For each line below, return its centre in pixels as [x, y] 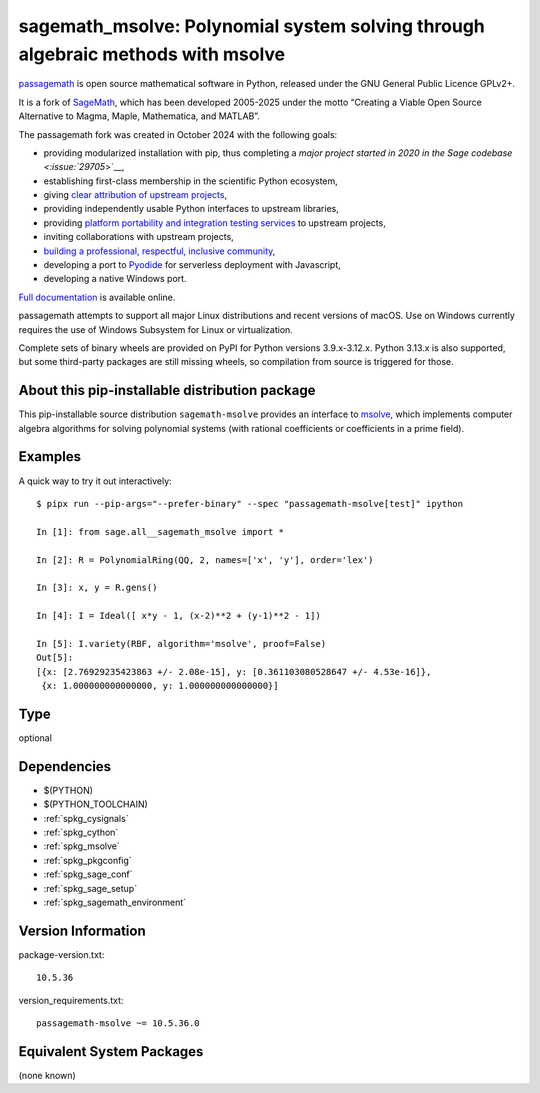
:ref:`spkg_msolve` [81, 846]
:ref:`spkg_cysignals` [86, 818]
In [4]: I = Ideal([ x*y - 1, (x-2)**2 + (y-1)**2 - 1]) [179, 616]
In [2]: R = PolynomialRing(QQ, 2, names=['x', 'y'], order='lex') [205, 559]
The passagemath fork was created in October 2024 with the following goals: [178, 134]
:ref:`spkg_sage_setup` [90, 888]
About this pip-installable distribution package [167, 390]
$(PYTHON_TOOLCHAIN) [96, 804]
